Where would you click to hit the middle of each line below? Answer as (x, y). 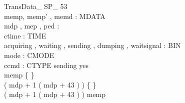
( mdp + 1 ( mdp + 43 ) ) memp (55, 94)
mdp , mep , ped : (32, 26)
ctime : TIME (25, 35)
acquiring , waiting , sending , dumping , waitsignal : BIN (92, 45)
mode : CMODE (29, 55)
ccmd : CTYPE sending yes (46, 65)
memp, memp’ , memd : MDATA (55, 16)
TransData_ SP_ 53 (36, 6)
